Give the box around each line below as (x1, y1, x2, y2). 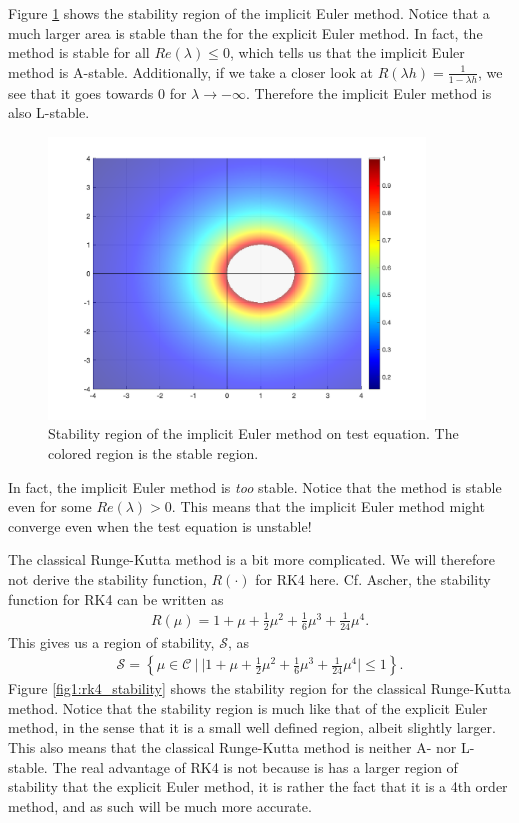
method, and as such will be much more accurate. (8, 795, 312, 816)
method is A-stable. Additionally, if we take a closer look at (8, 61, 374, 82)
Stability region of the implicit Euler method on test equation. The (48, 423, 459, 444)
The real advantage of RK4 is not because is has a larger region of (52, 756, 458, 777)
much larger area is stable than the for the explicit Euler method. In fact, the (8, 22, 483, 43)
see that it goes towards (8, 82, 154, 103)
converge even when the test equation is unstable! (8, 515, 312, 536)
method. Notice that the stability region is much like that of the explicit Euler (8, 697, 488, 718)
